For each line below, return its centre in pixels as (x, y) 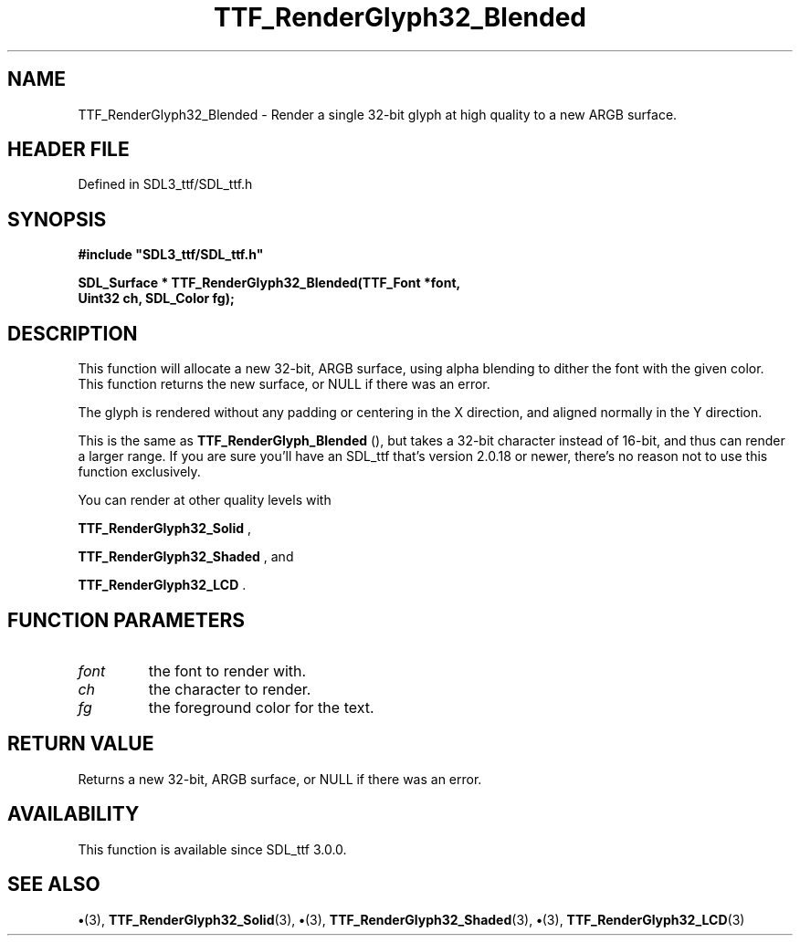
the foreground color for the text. (261, 707)
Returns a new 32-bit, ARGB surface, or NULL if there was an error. (280, 779)
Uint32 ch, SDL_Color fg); (156, 299)
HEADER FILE (68, 150)
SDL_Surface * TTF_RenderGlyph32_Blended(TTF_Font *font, (269, 283)
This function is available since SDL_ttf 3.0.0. (212, 849)
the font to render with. (227, 671)
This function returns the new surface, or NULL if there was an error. (284, 384)
